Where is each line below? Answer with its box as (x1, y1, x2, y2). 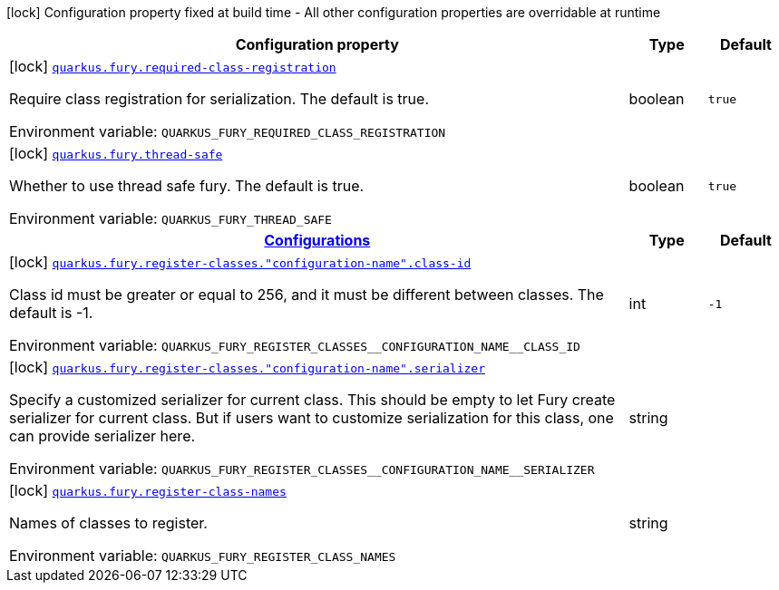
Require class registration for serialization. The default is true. (9, 90, 430, 108)
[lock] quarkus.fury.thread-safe (9, 144, 223, 162)
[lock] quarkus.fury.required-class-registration (9, 57, 336, 75)
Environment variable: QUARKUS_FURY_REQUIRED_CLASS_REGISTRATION (9, 122, 446, 140)
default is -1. (9, 304, 93, 322)
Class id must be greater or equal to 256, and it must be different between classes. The (9, 285, 604, 304)
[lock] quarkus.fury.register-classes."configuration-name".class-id (9, 253, 472, 271)
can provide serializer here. (9, 427, 196, 445)
